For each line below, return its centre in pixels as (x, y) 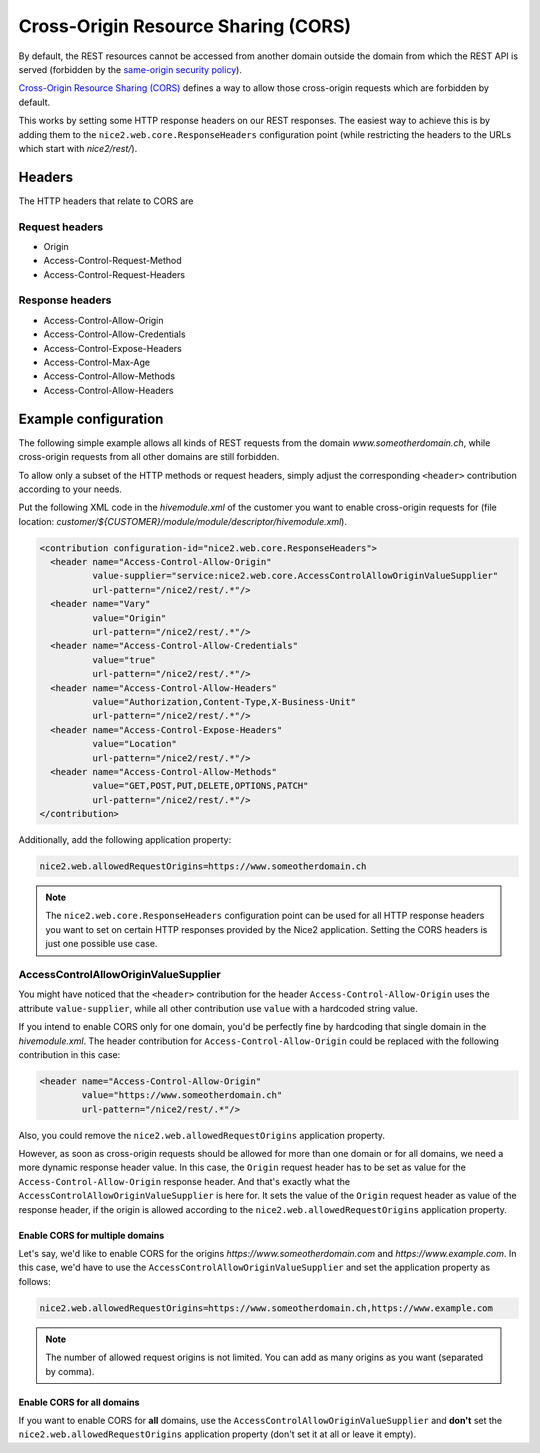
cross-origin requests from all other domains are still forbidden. (149, 457)
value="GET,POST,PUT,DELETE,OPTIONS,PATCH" (200, 786)
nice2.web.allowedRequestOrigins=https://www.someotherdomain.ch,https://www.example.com (266, 1308)
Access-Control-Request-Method (112, 261)
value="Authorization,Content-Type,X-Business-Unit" (224, 701)
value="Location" (134, 744)
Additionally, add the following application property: (125, 840)
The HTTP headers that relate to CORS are (106, 201)
